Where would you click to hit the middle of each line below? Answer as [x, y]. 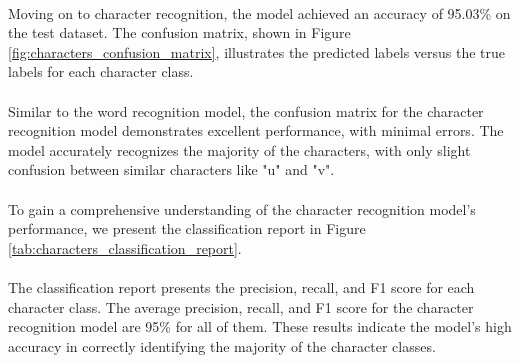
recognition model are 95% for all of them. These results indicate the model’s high [260, 326]
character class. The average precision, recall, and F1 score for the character [241, 306]
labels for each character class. [101, 71]
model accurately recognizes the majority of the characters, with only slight [239, 149]
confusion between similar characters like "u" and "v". [171, 169]
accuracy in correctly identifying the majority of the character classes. [222, 345]
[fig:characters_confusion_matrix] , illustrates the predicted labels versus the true [257, 51]
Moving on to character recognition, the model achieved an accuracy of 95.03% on [259, 12]
